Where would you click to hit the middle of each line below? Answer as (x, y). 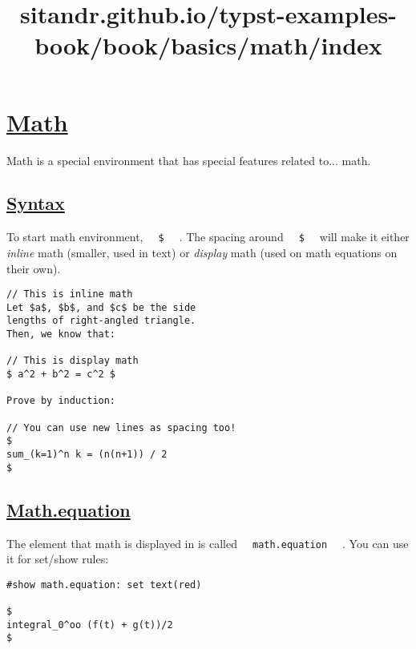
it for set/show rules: (58, 559)
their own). (34, 268)
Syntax (36, 203)
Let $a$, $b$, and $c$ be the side (101, 307)
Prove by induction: (61, 401)
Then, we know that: (61, 335)
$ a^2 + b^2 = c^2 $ (61, 375)
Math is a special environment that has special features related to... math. (189, 160)
